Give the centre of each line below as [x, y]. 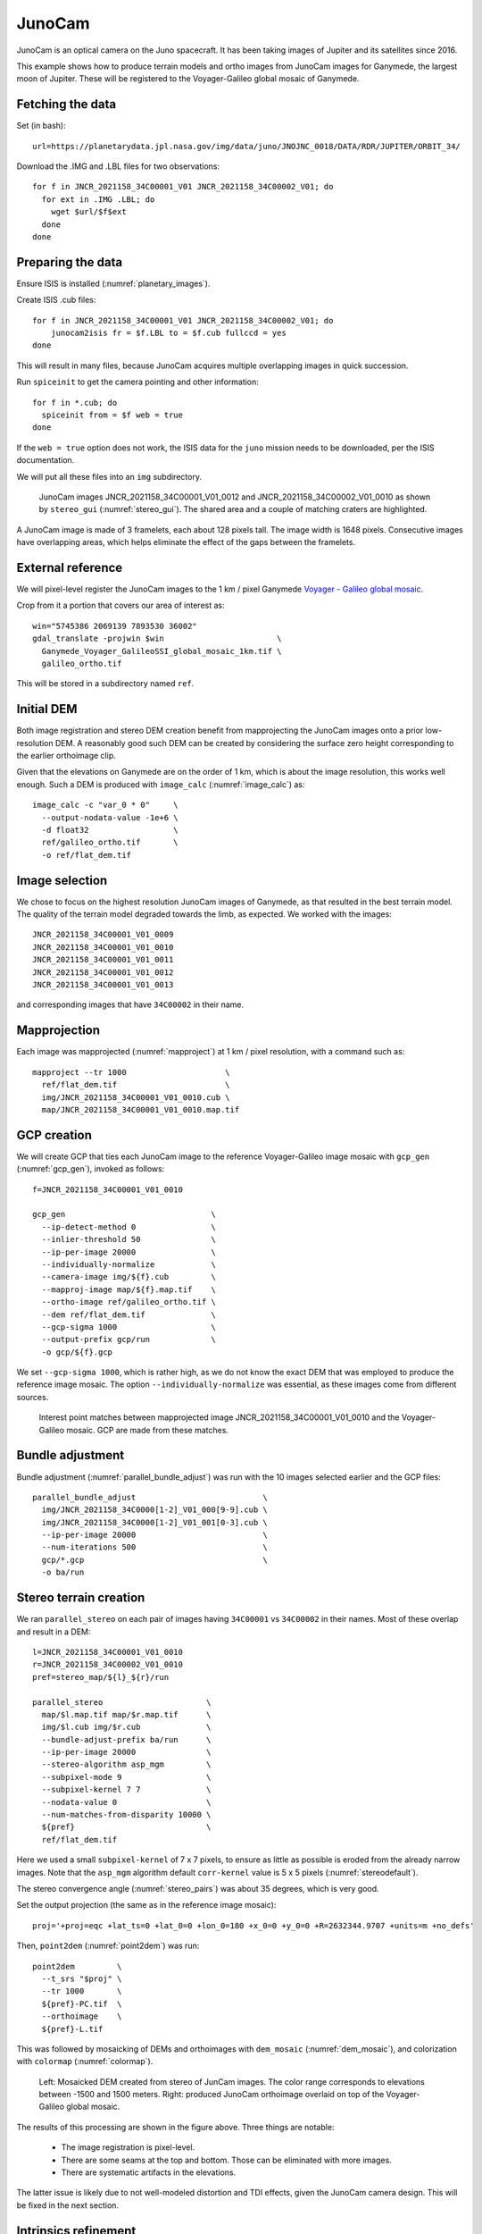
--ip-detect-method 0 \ [129, 1227]
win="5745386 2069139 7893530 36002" [115, 626]
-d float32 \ [110, 830]
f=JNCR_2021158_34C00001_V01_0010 [108, 1189]
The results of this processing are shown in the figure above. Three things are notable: [175, 2127]
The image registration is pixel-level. [128, 2147]
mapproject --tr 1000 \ [132, 1072]
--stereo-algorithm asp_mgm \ [126, 1764]
